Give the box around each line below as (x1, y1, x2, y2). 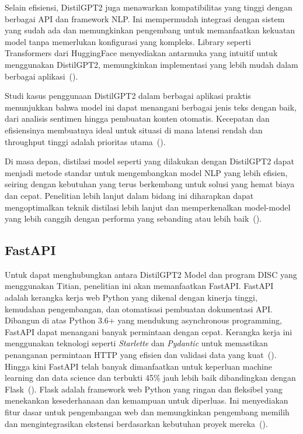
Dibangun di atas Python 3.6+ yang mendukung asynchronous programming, (5, 314, 282, 326)
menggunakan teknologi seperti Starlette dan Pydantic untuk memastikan (5, 337, 268, 349)
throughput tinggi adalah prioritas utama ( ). (5, 135, 166, 147)
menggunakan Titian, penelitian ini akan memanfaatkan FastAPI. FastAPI (5, 280, 274, 292)
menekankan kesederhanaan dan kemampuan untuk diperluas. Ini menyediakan (5, 394, 288, 407)
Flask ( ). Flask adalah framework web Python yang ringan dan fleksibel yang (5, 383, 283, 395)
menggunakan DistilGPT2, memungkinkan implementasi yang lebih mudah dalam (5, 58, 298, 70)
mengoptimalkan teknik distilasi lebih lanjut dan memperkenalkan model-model (5, 201, 291, 213)
